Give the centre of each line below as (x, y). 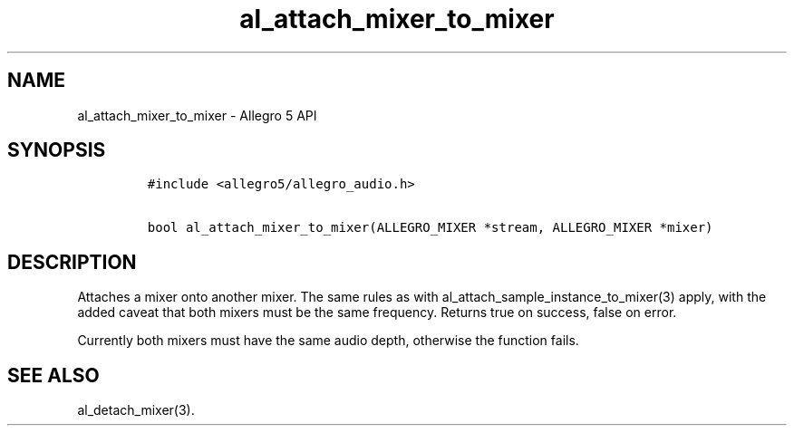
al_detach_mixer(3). (136, 410)
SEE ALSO (53, 375)
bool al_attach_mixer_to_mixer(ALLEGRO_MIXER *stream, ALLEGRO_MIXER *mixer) (430, 228)
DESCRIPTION (72, 262)
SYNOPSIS (57, 150)
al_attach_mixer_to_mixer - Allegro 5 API (197, 115)
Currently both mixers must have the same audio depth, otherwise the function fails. (328, 341)
